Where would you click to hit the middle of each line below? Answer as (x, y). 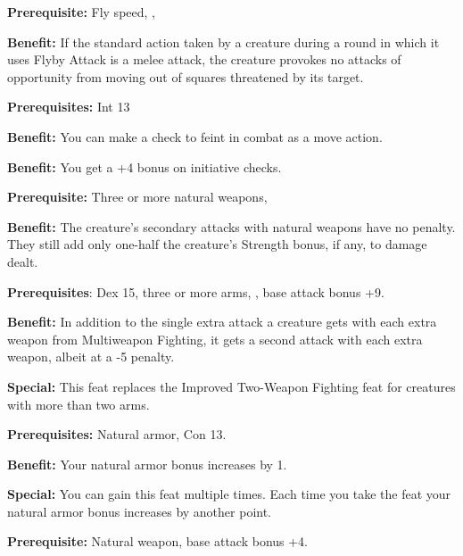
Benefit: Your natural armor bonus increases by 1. (147, 464)
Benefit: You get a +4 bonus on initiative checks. (145, 166)
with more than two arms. (79, 404)
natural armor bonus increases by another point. (140, 511)
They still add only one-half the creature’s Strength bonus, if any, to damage (217, 244)
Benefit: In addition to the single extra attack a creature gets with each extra (222, 322)
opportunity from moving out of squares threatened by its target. (186, 76)
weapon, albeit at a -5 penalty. (91, 357)
